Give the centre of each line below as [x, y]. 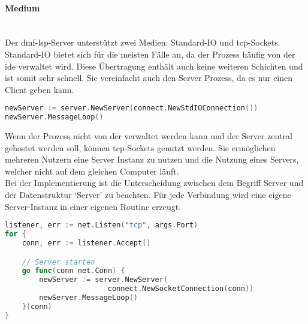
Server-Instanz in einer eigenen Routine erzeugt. [93, 206]
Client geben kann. [40, 89]
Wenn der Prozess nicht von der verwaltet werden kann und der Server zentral [149, 136]
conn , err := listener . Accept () [86, 243]
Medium [22, 7]
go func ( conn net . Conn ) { [73, 271]
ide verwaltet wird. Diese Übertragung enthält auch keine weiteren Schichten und [154, 66]
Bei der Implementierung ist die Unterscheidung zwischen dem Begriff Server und [154, 183]
